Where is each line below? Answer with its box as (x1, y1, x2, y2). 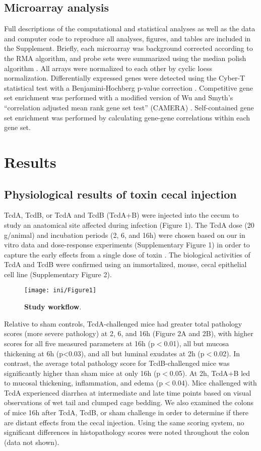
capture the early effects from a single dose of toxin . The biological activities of (4, 249, 250, 260)
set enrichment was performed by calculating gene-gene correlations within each (4, 112, 250, 122)
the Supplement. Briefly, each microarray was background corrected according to (4, 43, 253, 53)
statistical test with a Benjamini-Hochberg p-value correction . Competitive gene (4, 82, 253, 93)
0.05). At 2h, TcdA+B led (169, 367, 250, 378)
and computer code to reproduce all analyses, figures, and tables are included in (4, 33, 251, 43)
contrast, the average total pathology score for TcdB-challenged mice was (4, 358, 230, 368)
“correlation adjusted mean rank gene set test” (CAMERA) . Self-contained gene (4, 102, 254, 112)
